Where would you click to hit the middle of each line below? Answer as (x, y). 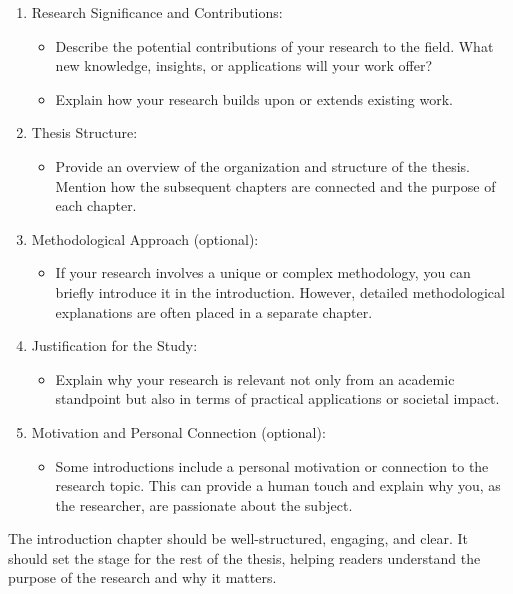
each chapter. (96, 205)
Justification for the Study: (114, 345)
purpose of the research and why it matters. (142, 577)
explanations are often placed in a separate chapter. (214, 311)
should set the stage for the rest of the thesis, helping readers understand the (244, 557)
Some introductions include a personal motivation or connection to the (272, 465)
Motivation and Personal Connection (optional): (178, 431)
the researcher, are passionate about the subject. (204, 504)
